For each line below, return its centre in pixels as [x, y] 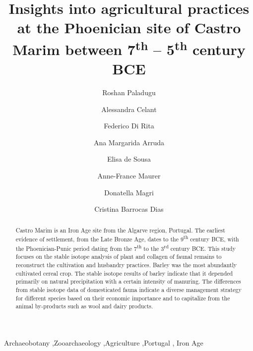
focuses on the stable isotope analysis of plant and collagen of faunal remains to [119, 257]
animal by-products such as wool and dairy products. [84, 306]
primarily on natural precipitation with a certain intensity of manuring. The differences [128, 281]
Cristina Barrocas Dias [129, 209]
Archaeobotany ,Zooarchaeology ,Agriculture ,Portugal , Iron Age [104, 343]
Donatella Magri [129, 192]
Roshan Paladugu [129, 92]
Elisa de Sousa [129, 159]
